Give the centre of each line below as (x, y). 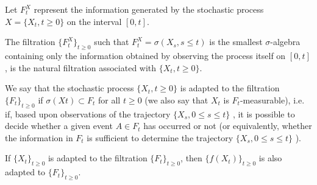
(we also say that (176, 99)
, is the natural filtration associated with (81, 67)
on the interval (94, 21)
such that (112, 42)
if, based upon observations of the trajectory (88, 113)
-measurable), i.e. (272, 99)
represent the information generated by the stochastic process (149, 9)
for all (109, 99)
